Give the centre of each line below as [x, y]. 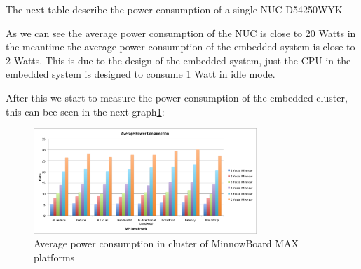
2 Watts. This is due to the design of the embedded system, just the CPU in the [178, 60]
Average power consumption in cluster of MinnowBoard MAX [166, 243]
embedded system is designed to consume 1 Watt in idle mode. [141, 74]
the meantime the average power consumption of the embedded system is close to [180, 47]
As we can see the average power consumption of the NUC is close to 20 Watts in [181, 33]
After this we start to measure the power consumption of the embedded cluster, [177, 97]
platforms [54, 257]
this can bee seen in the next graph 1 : [85, 111]
